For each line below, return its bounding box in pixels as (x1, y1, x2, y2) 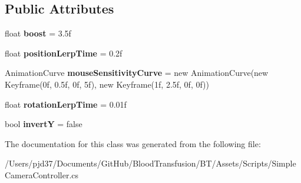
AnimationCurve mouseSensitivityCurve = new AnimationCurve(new (5, 66, 269, 79)
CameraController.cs (5, 168, 79, 181)
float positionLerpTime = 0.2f (5, 46, 123, 59)
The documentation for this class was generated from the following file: (5, 137, 261, 149)
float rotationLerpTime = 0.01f (5, 98, 127, 110)
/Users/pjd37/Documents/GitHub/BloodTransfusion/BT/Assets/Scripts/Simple (5, 157, 296, 169)
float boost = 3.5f (5, 27, 71, 39)
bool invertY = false (5, 118, 82, 130)
